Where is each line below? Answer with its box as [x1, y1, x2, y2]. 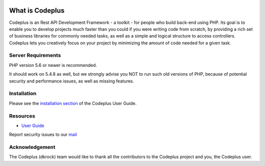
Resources [9, 112, 35, 119]
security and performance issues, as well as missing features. [9, 78, 134, 84]
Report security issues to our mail [9, 132, 77, 138]
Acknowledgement [9, 144, 56, 151]
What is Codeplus [9, 6, 65, 15]
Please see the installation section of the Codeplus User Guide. [9, 100, 137, 106]
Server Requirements [9, 52, 61, 59]
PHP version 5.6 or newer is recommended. [9, 62, 97, 68]
